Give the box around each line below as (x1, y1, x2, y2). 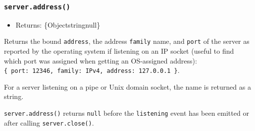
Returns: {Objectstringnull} (15, 19, 101, 30)
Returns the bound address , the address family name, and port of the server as (4, 36, 250, 46)
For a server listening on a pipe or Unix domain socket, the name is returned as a (4, 81, 251, 92)
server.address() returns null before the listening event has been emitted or (4, 108, 249, 118)
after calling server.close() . (4, 117, 94, 128)
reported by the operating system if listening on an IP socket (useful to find (4, 46, 234, 56)
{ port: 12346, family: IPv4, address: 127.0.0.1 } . (4, 65, 180, 75)
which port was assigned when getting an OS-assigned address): (4, 55, 197, 65)
